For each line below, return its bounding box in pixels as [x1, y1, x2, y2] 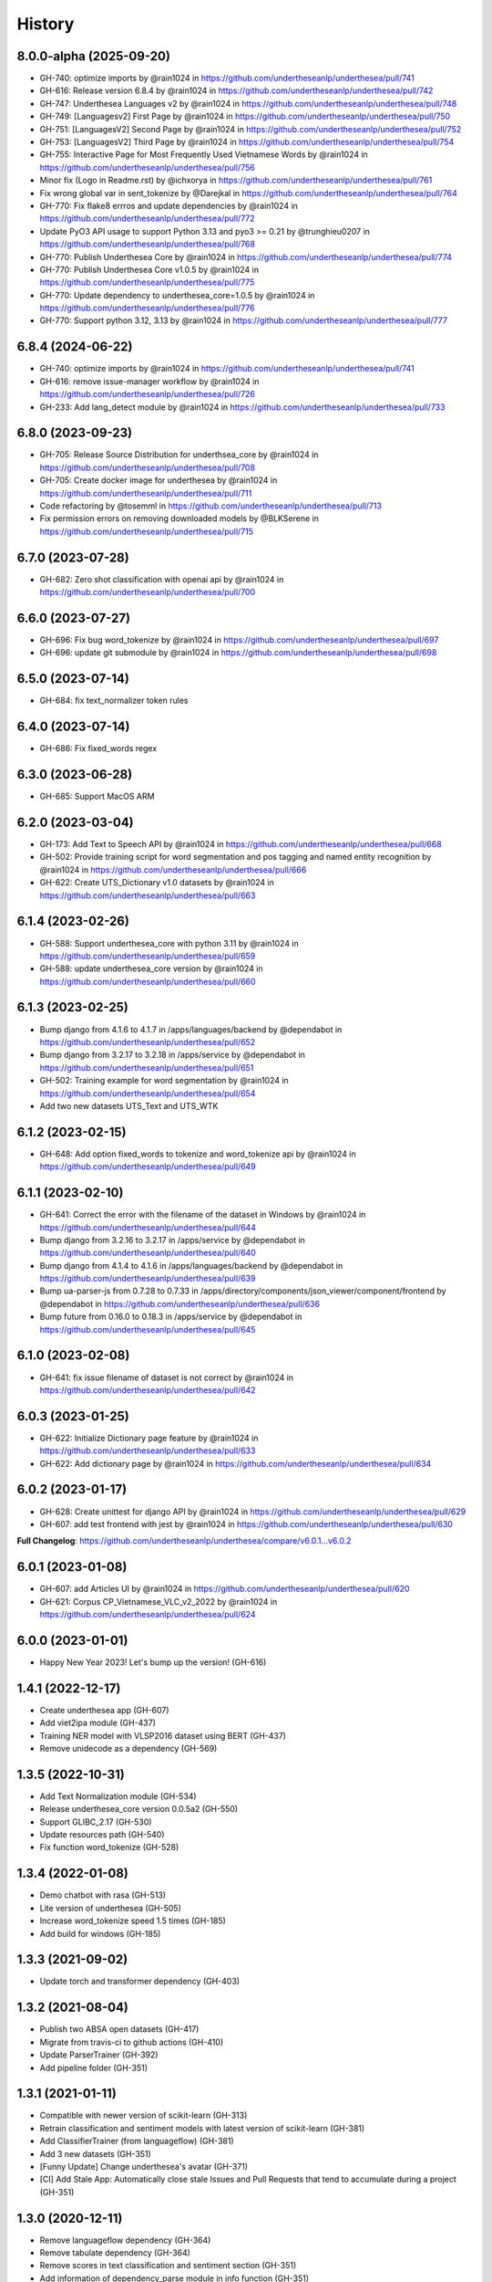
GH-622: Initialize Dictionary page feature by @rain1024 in [39, 1432, 259, 1443]
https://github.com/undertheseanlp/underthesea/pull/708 [39, 462, 255, 473]
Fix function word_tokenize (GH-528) [39, 1842, 179, 1853]
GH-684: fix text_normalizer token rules [39, 695, 189, 707]
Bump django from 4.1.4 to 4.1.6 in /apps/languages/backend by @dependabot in [39, 1260, 343, 1271]
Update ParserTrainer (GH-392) [39, 2049, 159, 2060]
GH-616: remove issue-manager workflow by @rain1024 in [39, 375, 260, 387]
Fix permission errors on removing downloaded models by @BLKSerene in [39, 513, 319, 524]
